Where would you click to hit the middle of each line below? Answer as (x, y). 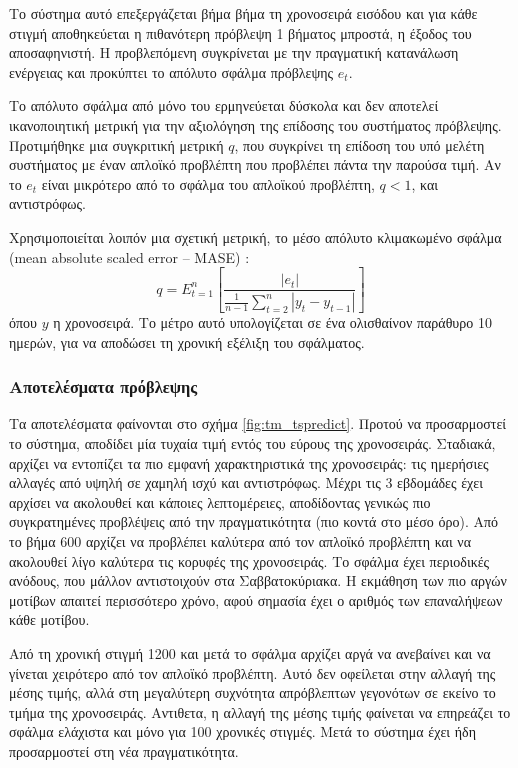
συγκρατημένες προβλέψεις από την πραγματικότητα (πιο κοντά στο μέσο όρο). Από (254, 521)
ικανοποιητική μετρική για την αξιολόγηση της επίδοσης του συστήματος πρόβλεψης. (255, 124)
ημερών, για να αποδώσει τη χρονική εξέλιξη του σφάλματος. (187, 341)
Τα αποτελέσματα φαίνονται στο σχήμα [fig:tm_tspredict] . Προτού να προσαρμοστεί (258, 423)
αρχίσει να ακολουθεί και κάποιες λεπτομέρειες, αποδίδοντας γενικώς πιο (220, 501)
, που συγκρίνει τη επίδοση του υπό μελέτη (359, 144)
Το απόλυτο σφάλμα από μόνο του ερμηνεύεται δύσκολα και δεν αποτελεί (224, 105)
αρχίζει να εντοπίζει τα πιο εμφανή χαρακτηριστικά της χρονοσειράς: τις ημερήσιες (249, 462)
